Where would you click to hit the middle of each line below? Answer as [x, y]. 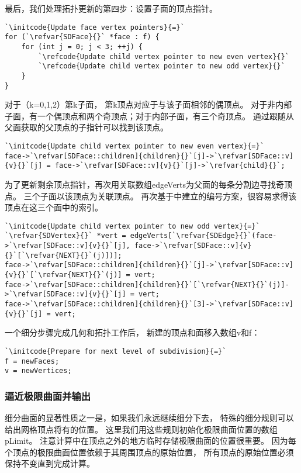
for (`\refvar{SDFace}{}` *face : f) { [82, 37]
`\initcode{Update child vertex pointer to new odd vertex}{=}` [132, 226]
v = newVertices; [38, 371]
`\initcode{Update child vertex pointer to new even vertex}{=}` [134, 146]
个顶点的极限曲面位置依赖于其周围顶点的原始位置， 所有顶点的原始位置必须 [149, 452]
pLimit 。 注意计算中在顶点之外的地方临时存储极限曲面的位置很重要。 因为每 [150, 441]
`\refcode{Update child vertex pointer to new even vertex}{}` [164, 56]
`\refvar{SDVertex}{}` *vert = [65, 236]
